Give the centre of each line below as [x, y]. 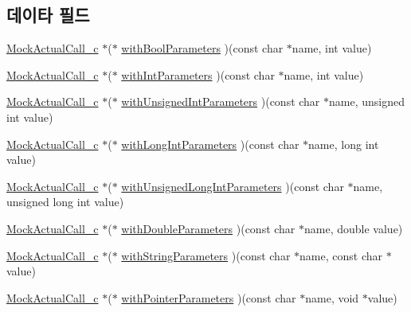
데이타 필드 [48, 15]
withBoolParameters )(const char [202, 48]
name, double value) [354, 228]
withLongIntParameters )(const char [210, 144]
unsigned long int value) [65, 202]
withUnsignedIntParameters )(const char [221, 101]
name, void [332, 297]
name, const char [341, 255]
